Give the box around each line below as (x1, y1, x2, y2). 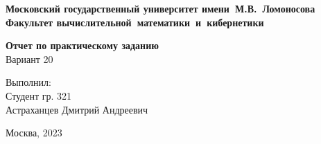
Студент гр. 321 (6, 88, 72, 102)
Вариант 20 (6, 51, 53, 66)
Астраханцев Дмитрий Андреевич (6, 102, 148, 116)
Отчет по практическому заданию (6, 38, 159, 53)
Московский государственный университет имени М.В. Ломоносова (6, 1, 315, 15)
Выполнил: (6, 75, 51, 89)
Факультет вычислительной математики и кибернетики (6, 15, 264, 29)
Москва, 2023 (6, 125, 62, 140)
